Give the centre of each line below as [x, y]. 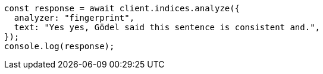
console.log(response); [59, 46]
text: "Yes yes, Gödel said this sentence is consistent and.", [167, 27]
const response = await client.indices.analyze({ [122, 8]
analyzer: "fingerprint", [74, 18]
